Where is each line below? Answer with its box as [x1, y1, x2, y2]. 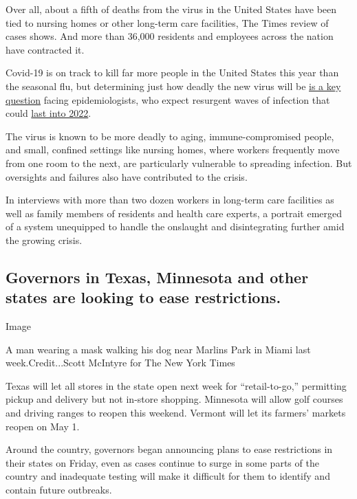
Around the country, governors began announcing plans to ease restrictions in [6, 442, 333, 456]
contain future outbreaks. [6, 483, 112, 497]
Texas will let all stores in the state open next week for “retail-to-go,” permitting [6, 378, 347, 392]
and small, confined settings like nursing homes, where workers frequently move [6, 142, 340, 157]
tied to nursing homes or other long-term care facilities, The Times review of [6, 15, 329, 30]
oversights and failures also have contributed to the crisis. [6, 169, 248, 184]
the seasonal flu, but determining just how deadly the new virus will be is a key [6, 78, 341, 93]
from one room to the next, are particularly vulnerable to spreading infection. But [6, 155, 352, 170]
